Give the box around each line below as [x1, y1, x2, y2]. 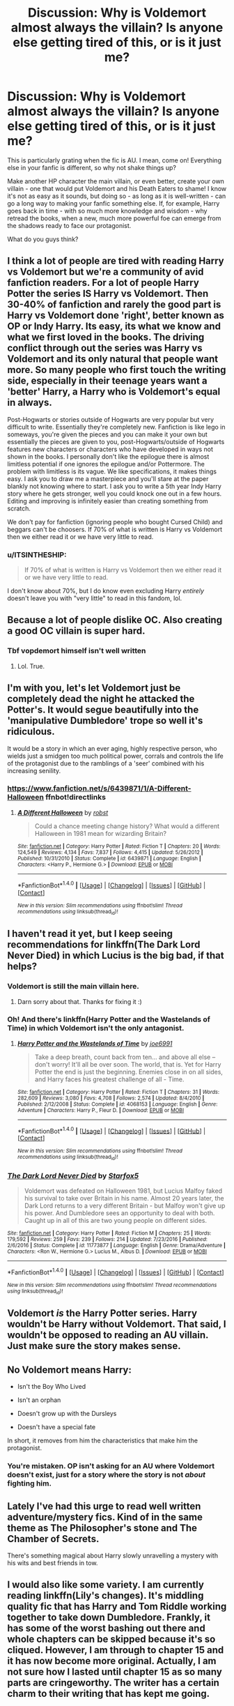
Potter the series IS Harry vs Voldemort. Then [7, 288, 209, 300]
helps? [7, 961, 38, 973]
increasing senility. [7, 766, 61, 775]
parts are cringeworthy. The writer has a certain [7, 1677, 219, 1689]
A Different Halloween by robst [17, 808, 109, 816]
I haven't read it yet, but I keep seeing [7, 928, 173, 940]
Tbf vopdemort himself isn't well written [7, 646, 146, 656]
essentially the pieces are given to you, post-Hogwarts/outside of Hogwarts [7, 437, 225, 445]
